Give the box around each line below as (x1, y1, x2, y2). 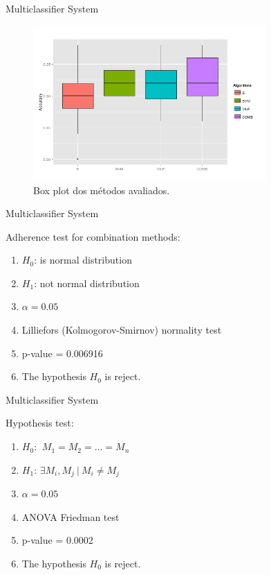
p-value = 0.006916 (21, 345, 103, 360)
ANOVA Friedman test (21, 509, 120, 524)
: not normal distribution (34, 275, 140, 290)
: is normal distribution (34, 252, 132, 267)
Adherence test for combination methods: (6, 229, 180, 243)
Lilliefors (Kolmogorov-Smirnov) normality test (21, 323, 222, 337)
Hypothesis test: (6, 415, 74, 430)
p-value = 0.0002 (21, 533, 93, 547)
